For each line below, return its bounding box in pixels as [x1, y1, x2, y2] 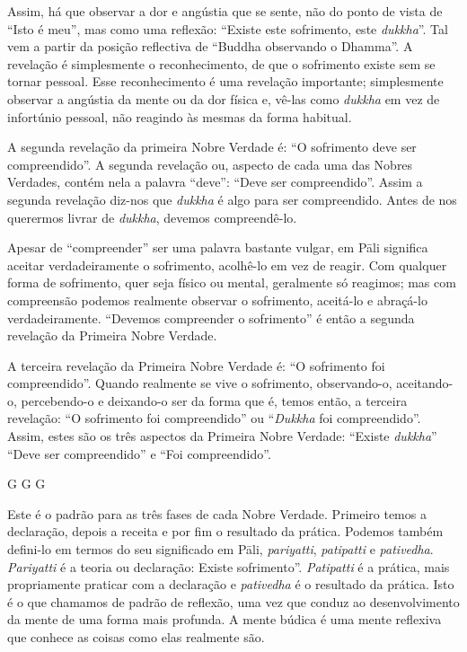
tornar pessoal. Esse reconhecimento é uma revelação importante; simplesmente [7, 72, 444, 91]
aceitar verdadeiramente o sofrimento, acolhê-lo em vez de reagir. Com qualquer [7, 255, 447, 274]
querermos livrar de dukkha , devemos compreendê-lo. [7, 207, 297, 226]
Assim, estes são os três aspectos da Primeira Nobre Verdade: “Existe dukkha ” [7, 427, 437, 445]
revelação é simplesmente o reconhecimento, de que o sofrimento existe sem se [7, 54, 436, 73]
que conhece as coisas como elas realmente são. [7, 628, 265, 646]
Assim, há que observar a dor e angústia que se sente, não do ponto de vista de [7, 2, 443, 20]
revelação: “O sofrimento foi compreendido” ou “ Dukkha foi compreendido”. [7, 409, 421, 427]
